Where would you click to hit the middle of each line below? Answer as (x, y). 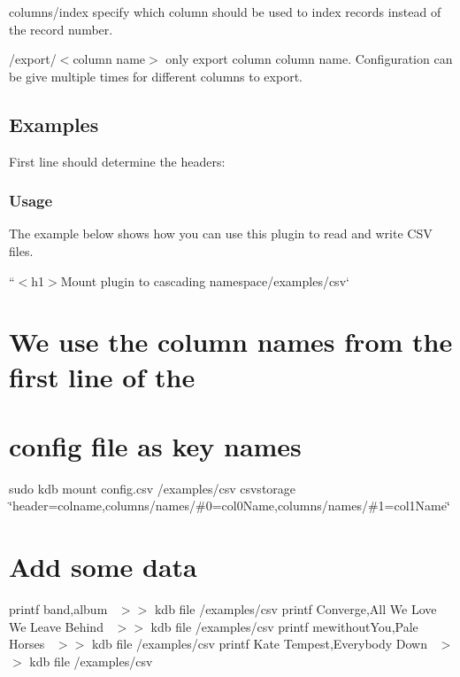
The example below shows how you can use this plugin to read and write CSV (221, 233)
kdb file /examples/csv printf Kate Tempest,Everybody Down (260, 644)
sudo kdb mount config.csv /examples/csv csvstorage (153, 488)
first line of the (102, 376)
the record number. (61, 29)
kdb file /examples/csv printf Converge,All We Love (295, 609)
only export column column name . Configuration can (309, 59)
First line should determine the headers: (117, 161)
